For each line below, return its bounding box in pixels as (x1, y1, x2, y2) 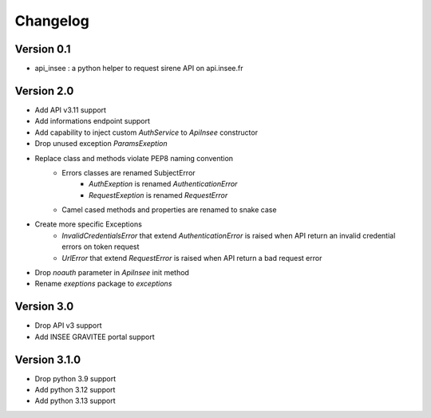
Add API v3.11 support (34, 104, 107, 115)
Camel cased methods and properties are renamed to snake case (61, 205, 277, 215)
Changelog (14, 12, 89, 30)
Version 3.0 (14, 300, 74, 313)
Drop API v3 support (34, 321, 103, 330)
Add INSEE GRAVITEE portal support (34, 332, 155, 341)
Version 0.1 (14, 42, 71, 56)
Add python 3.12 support (34, 385, 116, 395)
